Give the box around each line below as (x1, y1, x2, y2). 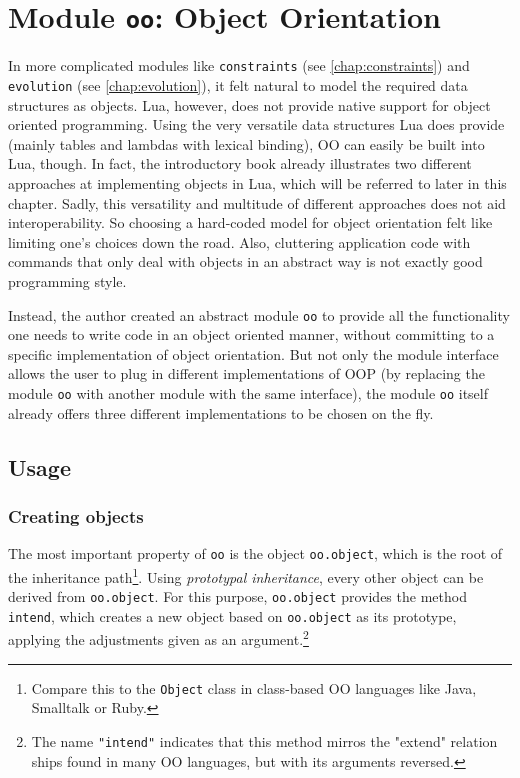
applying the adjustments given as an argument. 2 (8, 626, 309, 650)
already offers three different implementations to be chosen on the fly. (8, 402, 434, 423)
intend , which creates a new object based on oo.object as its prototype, (8, 605, 457, 626)
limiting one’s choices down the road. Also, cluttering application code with (8, 231, 471, 252)
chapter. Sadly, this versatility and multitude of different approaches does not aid (8, 192, 506, 213)
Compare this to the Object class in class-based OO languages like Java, (31, 677, 477, 698)
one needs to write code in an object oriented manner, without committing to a (8, 324, 495, 345)
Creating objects (8, 503, 144, 528)
